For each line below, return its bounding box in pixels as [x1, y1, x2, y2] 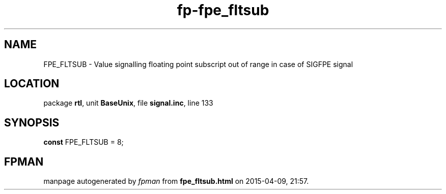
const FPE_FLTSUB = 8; [43, 138, 124, 147]
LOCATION [4, 77, 60, 90]
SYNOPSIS [4, 116, 60, 129]
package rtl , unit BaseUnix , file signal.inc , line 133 [43, 99, 213, 108]
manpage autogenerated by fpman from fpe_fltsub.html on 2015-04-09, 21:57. [43, 177, 309, 186]
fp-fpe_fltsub [177, 2, 269, 19]
